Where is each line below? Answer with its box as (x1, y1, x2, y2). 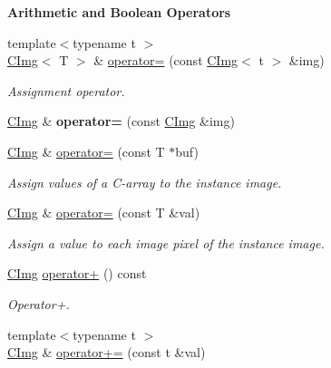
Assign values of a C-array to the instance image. (7, 172, 282, 191)
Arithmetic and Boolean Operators (7, 3, 231, 21)
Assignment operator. (7, 81, 125, 100)
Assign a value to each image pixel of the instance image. (7, 233, 325, 252)
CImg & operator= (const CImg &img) (7, 111, 235, 131)
